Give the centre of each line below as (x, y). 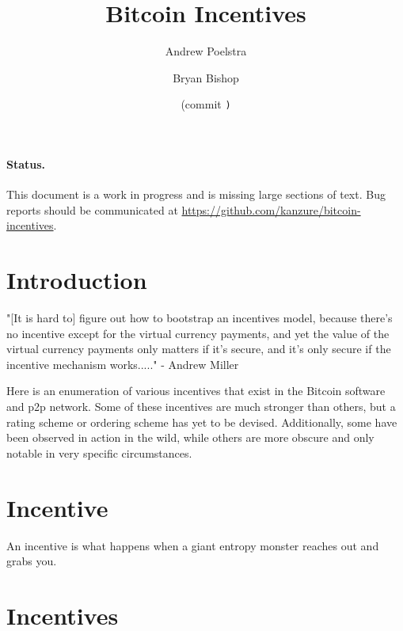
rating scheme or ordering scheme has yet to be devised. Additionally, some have (202, 422)
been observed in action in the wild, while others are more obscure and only (190, 437)
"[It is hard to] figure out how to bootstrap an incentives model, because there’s (200, 318)
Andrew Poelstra (206, 51)
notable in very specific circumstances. (99, 452)
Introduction (77, 280)
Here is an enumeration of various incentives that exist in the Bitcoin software (196, 391)
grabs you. (32, 561)
